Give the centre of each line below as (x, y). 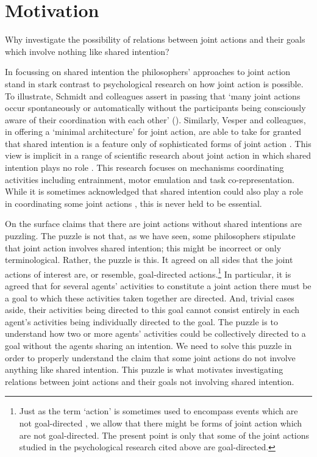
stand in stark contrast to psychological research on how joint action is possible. (154, 83)
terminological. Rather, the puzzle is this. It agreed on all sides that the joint (149, 260)
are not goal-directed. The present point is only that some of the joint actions (164, 435)
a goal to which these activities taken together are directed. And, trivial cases (150, 297)
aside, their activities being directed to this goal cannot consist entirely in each (152, 310)
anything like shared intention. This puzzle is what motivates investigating (144, 369)
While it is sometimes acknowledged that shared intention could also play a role (154, 191)
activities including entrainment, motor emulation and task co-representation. (150, 179)
